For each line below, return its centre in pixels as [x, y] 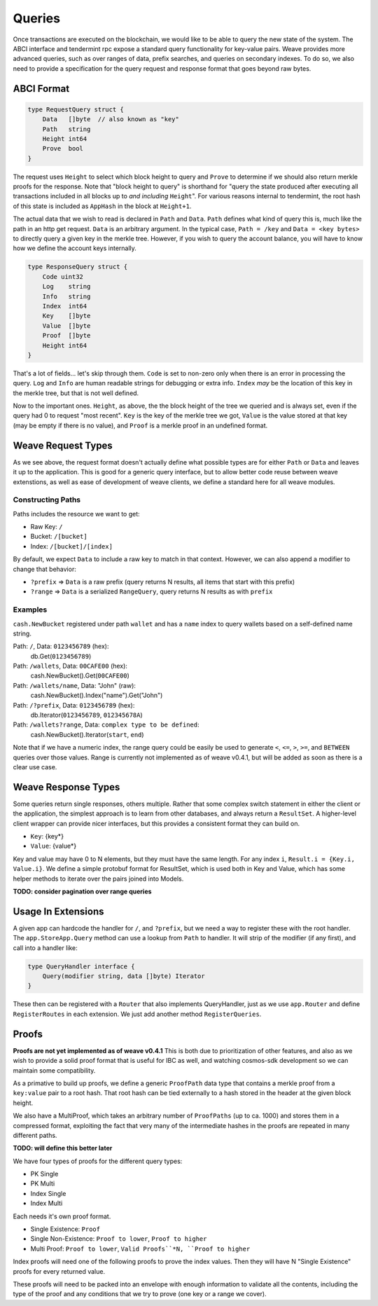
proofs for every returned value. [59, 1271]
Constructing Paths [47, 500]
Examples [30, 610]
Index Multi [47, 1203]
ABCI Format [41, 89]
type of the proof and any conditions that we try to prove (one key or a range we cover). [140, 1294]
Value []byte [66, 325]
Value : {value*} [54, 846]
